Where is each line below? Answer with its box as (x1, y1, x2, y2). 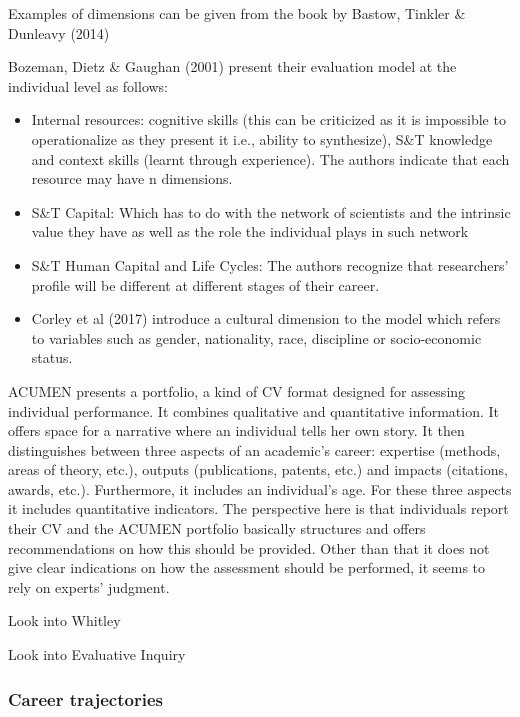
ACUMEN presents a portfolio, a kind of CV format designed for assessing (8, 380, 466, 401)
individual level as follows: (8, 75, 169, 96)
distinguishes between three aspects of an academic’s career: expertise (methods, (8, 439, 501, 460)
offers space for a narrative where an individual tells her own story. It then (8, 420, 465, 441)
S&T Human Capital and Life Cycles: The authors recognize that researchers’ (31, 254, 509, 275)
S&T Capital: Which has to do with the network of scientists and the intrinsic (31, 201, 511, 222)
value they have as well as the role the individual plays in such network (31, 221, 469, 242)
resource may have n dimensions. (31, 168, 233, 189)
